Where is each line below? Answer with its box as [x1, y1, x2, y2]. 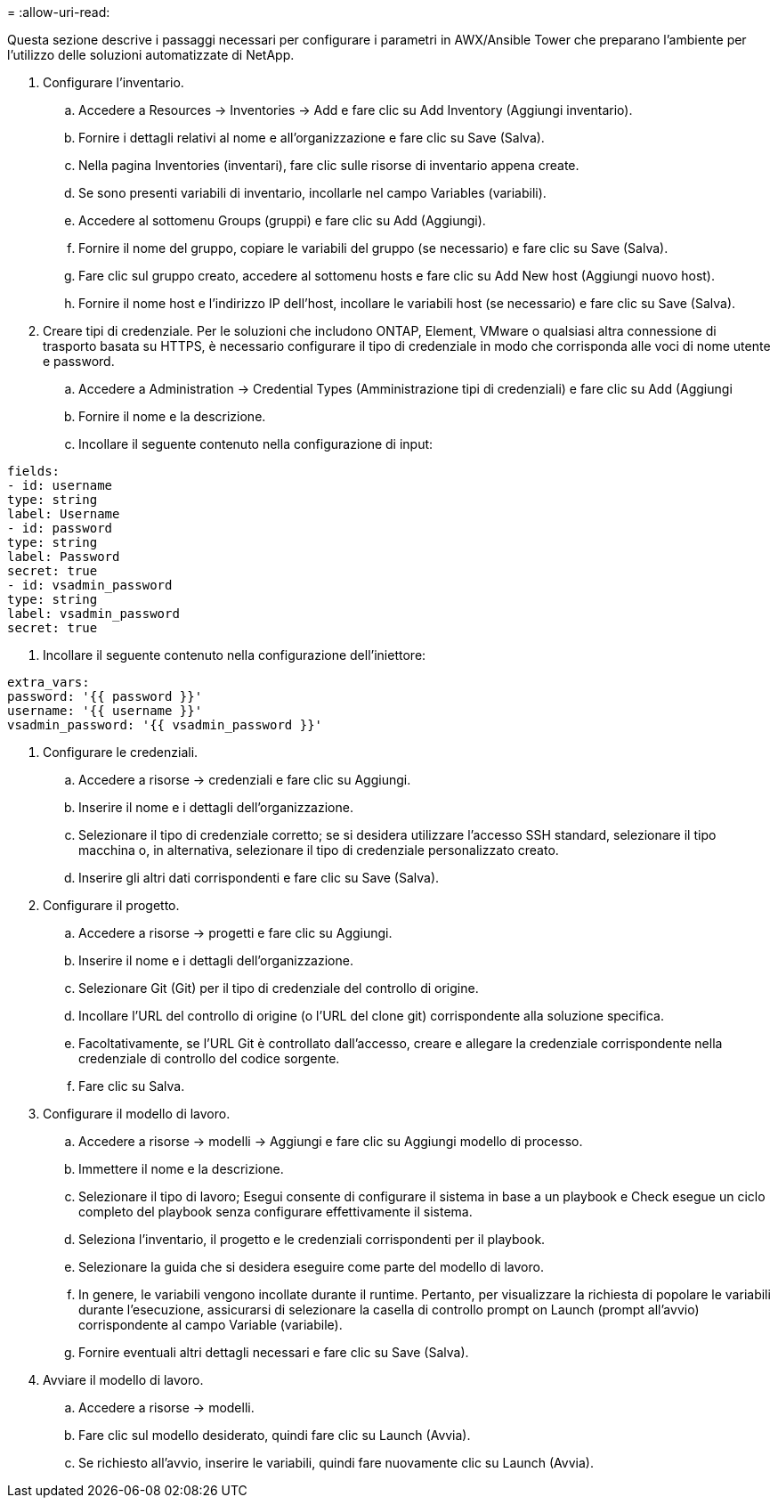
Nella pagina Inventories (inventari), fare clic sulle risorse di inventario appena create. [78, 158, 579, 173]
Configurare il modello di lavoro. [43, 1106, 231, 1121]
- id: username [7, 478, 113, 492]
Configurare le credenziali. [43, 744, 199, 760]
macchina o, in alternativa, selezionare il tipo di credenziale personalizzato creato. [78, 842, 559, 858]
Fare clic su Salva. [78, 1078, 185, 1094]
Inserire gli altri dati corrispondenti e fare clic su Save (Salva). [78, 870, 440, 885]
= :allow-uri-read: [7, 4, 110, 20]
